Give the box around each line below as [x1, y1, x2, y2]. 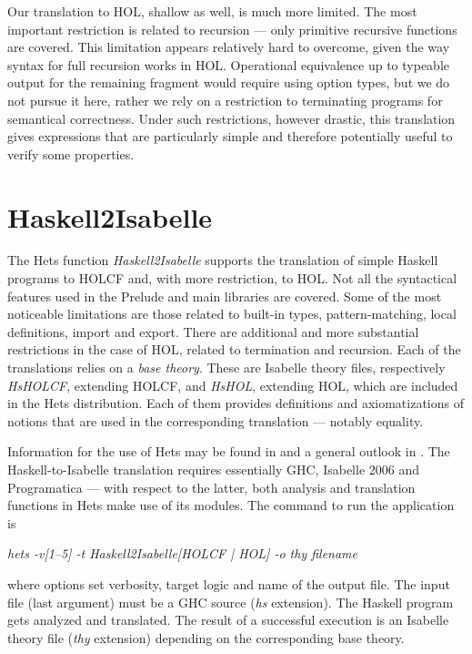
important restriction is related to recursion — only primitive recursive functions [7, 19, 457, 38]
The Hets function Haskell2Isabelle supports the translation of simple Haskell [7, 250, 438, 270]
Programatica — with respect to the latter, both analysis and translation [7, 477, 416, 496]
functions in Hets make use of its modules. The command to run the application [7, 496, 455, 515]
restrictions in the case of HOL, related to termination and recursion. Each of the [7, 340, 461, 359]
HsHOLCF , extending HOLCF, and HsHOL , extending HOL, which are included [7, 375, 458, 394]
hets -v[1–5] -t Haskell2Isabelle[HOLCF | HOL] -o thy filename [7, 544, 357, 563]
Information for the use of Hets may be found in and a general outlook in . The [7, 442, 450, 461]
